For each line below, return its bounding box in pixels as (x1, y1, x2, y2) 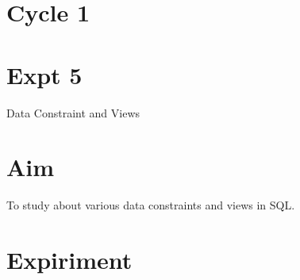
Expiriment (6, 244, 133, 275)
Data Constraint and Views (6, 104, 140, 121)
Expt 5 (6, 58, 83, 90)
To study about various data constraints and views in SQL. (6, 197, 295, 213)
